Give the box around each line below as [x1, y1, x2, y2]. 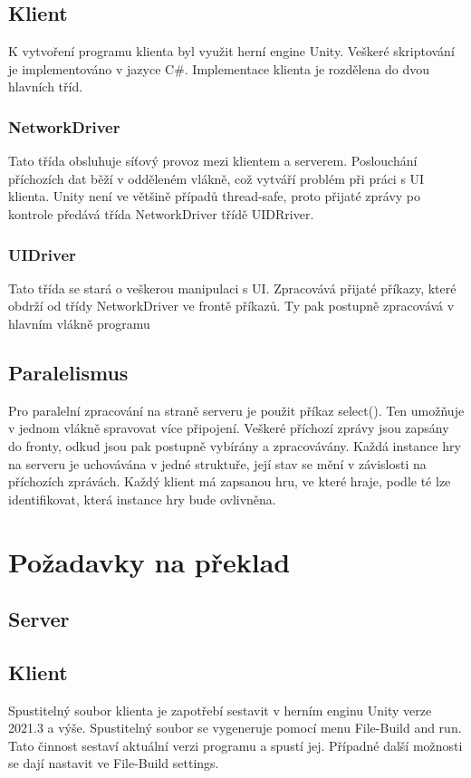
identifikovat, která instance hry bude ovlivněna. [8, 489, 276, 508]
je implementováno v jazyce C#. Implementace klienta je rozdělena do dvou [8, 59, 430, 78]
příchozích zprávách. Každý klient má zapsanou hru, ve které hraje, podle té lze [8, 472, 451, 491]
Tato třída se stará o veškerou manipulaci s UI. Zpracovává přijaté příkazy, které [8, 278, 457, 297]
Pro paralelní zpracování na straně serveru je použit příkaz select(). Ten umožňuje [8, 400, 465, 419]
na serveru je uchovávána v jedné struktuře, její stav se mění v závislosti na [8, 454, 427, 473]
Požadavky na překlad [8, 543, 291, 580]
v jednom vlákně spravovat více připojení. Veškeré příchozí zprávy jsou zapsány [8, 418, 449, 437]
